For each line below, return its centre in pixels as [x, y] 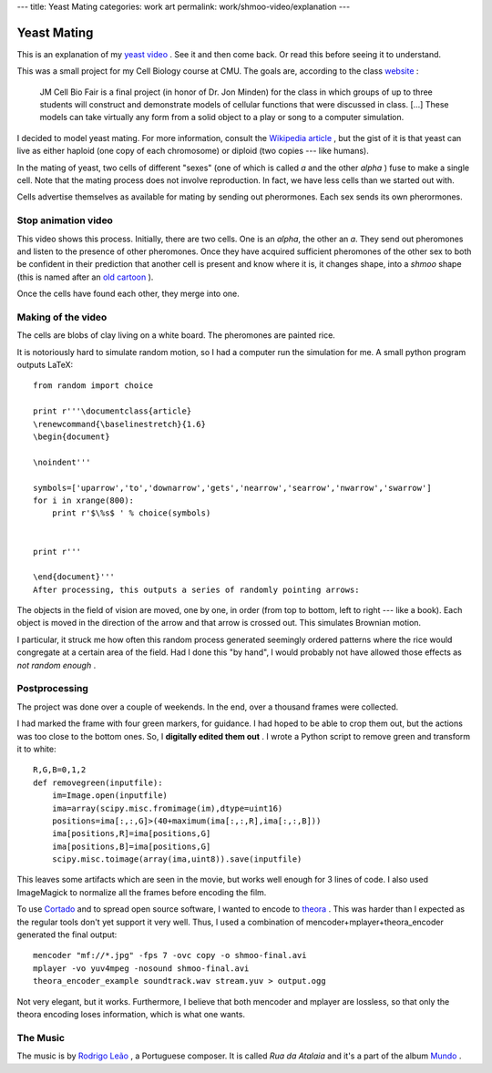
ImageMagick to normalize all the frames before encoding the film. [142, 892]
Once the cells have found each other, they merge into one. [128, 294]
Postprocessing [52, 689]
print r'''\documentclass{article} [113, 411]
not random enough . [56, 665]
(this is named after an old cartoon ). [85, 277]
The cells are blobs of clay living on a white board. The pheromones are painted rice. [176, 335]
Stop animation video [65, 220]
